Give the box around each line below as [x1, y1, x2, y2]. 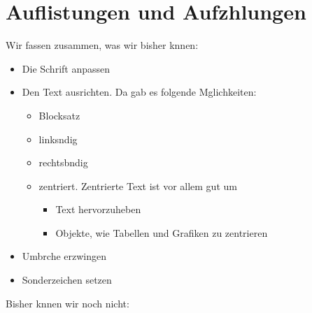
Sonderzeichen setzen [22, 272, 112, 287]
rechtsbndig [38, 155, 88, 170]
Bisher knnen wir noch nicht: [6, 296, 129, 310]
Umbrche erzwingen [22, 249, 107, 263]
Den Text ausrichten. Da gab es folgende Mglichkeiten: [22, 85, 257, 99]
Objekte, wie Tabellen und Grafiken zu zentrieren [55, 225, 268, 240]
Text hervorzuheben [55, 202, 141, 217]
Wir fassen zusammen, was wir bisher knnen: [6, 38, 199, 52]
